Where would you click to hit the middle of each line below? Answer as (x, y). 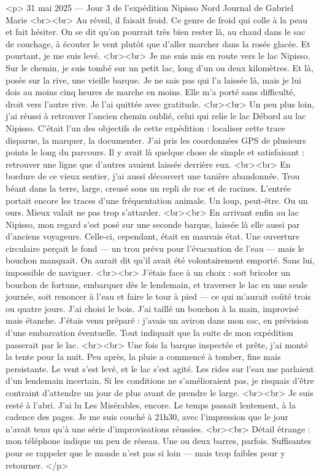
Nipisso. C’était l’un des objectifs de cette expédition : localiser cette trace (145, 127)
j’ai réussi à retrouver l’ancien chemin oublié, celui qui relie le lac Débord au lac (156, 116)
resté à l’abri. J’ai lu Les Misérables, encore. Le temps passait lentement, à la (151, 404)
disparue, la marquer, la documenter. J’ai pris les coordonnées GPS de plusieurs (156, 140)
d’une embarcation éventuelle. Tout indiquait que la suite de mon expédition (149, 333)
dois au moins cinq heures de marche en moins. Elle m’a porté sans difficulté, (151, 92)
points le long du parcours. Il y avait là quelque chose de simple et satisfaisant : (155, 152)
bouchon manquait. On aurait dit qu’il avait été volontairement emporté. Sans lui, (160, 260)
